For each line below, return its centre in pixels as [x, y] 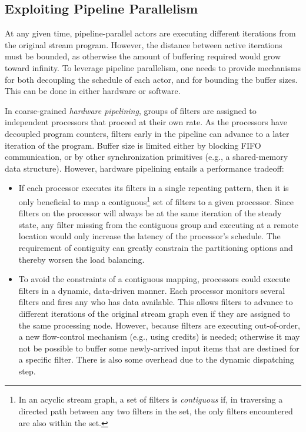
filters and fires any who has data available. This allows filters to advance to [156, 302]
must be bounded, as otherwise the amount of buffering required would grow [143, 56]
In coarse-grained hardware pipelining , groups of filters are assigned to [131, 110]
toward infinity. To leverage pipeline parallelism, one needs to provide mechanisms [153, 67]
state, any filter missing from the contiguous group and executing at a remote [159, 224]
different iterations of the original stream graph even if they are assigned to [154, 313]
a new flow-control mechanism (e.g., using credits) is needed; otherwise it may [159, 336]
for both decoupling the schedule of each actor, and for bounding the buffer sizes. [151, 79]
